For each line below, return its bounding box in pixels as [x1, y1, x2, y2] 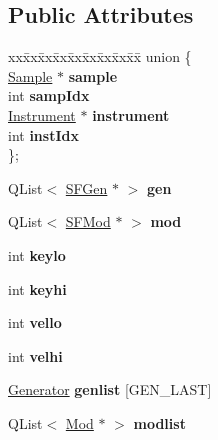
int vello [8, 312, 62, 333]
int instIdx [8, 124, 79, 145]
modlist [133, 412, 186, 433]
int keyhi [8, 278, 67, 299]
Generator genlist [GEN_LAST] [8, 379, 212, 400]
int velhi [8, 345, 63, 366]
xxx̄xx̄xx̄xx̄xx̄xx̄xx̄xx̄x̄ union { [8, 46, 192, 67]
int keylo [8, 244, 66, 265]
